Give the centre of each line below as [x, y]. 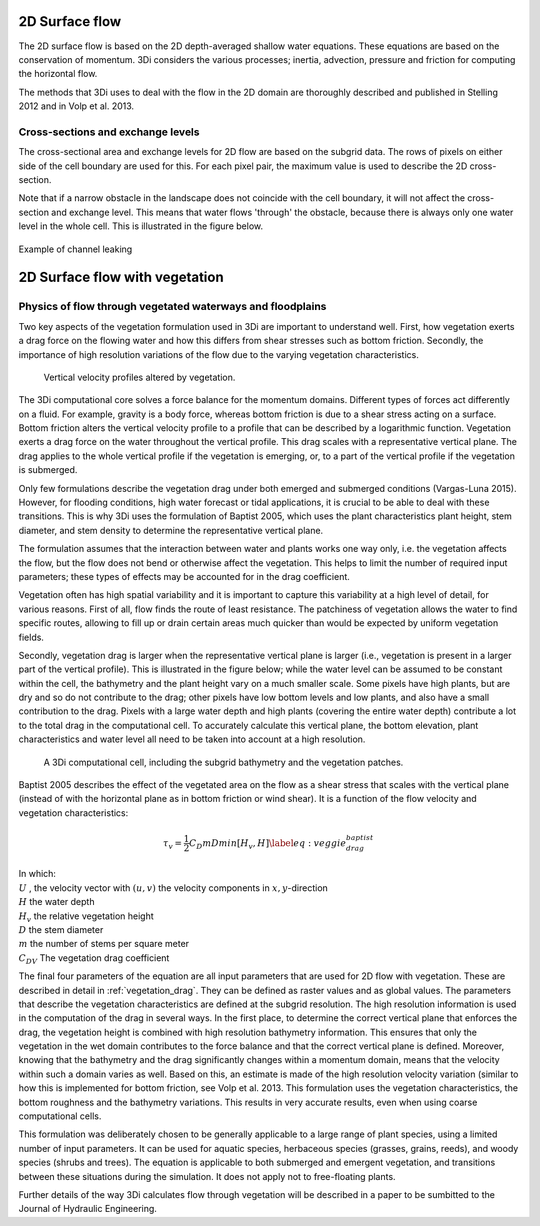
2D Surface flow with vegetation [121, 277]
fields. [31, 637]
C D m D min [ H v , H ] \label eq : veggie [267, 844]
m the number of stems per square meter [104, 944]
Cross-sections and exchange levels [109, 132]
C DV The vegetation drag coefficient [94, 958]
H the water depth [56, 902]
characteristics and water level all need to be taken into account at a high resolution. [192, 739]
